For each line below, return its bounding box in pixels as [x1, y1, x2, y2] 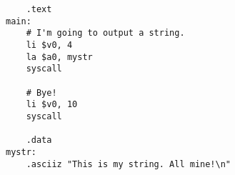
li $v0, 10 [26, 99, 78, 110]
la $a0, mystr [26, 51, 93, 62]
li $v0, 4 [26, 39, 73, 50]
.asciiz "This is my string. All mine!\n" [26, 159, 231, 169]
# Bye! [26, 87, 57, 98]
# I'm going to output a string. [26, 28, 185, 39]
